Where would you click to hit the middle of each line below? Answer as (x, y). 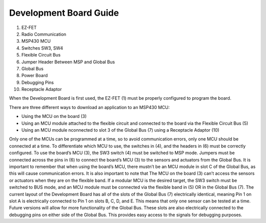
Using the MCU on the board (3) (54, 116)
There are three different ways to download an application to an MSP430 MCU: (89, 107)
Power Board (34, 76)
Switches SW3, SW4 (42, 48)
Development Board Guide (64, 13)
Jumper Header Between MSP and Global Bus (68, 62)
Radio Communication (44, 34)
